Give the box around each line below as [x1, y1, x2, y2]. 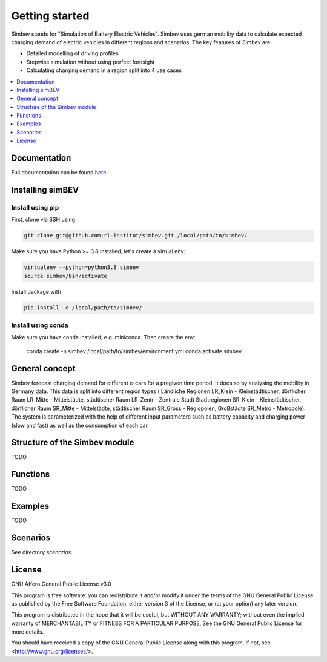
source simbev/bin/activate [24, 273, 107, 279]
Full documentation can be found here [11, 169, 107, 176]
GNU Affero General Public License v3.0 [11, 580, 111, 588]
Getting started [11, 9, 90, 22]
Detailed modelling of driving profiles [26, 50, 119, 57]
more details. [11, 628, 44, 635]
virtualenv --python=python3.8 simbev [24, 264, 139, 271]
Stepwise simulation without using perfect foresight [26, 58, 155, 65]
